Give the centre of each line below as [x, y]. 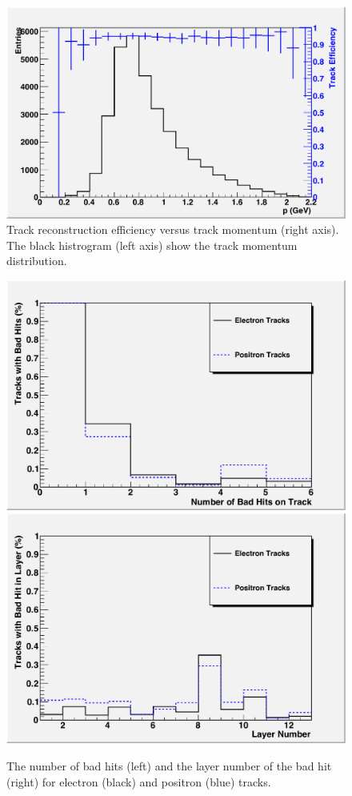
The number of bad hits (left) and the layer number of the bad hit [169, 766]
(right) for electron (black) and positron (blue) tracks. [139, 781]
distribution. [37, 261]
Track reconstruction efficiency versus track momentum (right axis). [173, 229]
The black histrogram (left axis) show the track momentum [152, 245]
